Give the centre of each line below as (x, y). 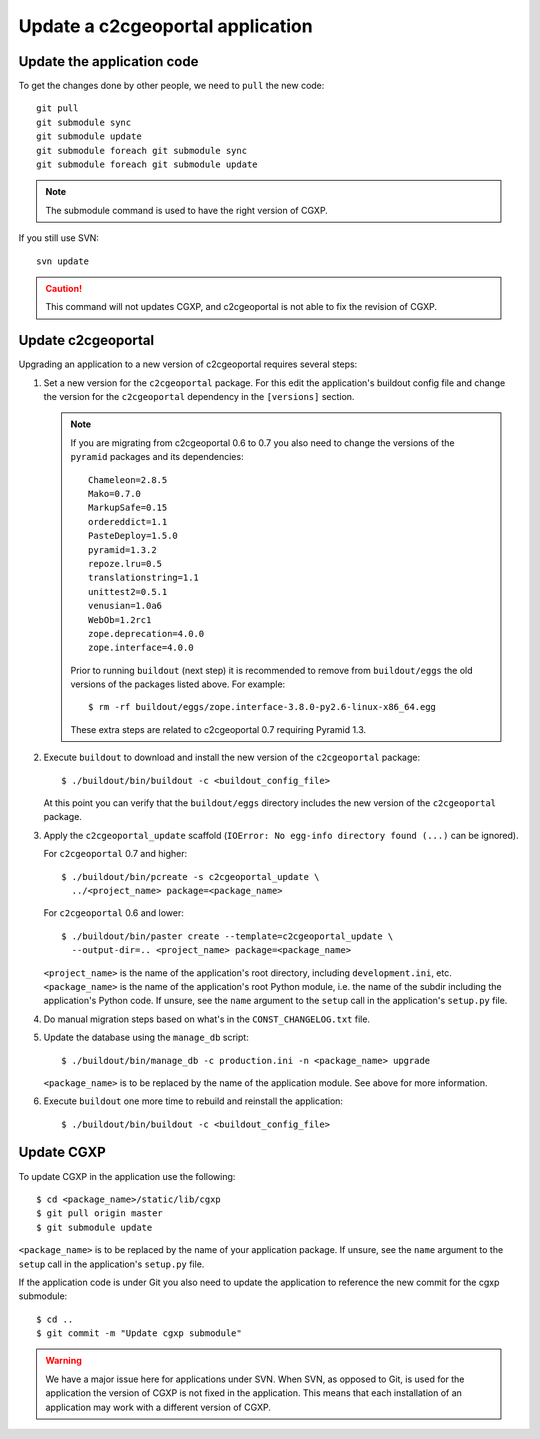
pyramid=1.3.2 (122, 549)
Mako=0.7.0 (115, 493)
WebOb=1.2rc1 (120, 619)
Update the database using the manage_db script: (146, 1037)
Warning (63, 1361)
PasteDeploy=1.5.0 (133, 536)
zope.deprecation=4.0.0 (146, 633)
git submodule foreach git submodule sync (142, 150)
